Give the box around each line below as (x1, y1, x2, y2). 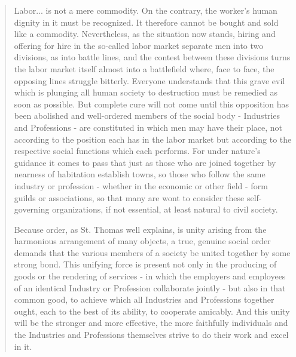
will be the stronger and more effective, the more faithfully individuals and (14, 316, 288, 329)
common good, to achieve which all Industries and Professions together (14, 293, 274, 306)
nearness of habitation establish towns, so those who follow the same (14, 168, 266, 180)
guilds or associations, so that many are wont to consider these (14, 191, 245, 204)
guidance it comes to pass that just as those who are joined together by (14, 156, 276, 168)
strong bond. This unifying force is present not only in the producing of (14, 258, 277, 270)
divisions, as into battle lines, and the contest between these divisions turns (14, 51, 291, 63)
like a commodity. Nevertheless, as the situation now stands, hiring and (14, 27, 276, 40)
